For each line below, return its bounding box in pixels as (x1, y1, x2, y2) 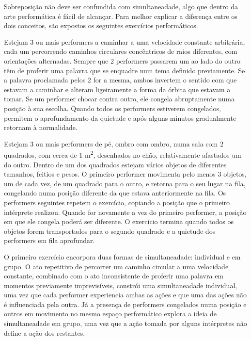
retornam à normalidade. (4, 122, 78, 132)
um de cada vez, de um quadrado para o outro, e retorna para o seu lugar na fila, (4, 178, 246, 188)
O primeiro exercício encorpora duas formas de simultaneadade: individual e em (4, 251, 241, 261)
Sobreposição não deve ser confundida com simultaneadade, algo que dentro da (4, 1, 238, 11)
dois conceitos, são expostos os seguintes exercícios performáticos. (4, 20, 198, 31)
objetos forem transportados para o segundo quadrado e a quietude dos (4, 226, 216, 236)
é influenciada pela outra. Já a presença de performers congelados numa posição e (4, 299, 247, 309)
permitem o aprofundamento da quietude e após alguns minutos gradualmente (4, 113, 236, 123)
